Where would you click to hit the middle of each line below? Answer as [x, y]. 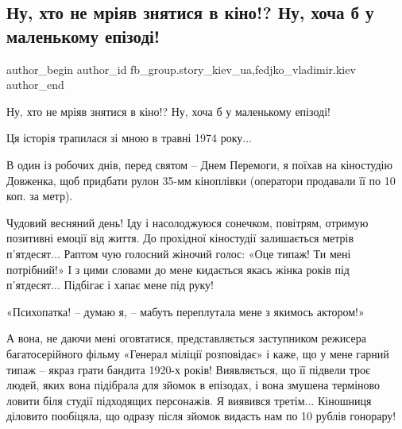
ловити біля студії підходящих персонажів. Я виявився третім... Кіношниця [189, 400]
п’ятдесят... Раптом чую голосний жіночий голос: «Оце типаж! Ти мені [179, 253]
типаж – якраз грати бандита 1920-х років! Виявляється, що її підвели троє [189, 369]
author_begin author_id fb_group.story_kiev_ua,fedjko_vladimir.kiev [181, 69]
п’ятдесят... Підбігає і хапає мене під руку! [110, 285]
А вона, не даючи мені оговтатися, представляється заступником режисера [187, 338]
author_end [35, 85]
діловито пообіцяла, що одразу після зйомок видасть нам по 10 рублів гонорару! [201, 416]
